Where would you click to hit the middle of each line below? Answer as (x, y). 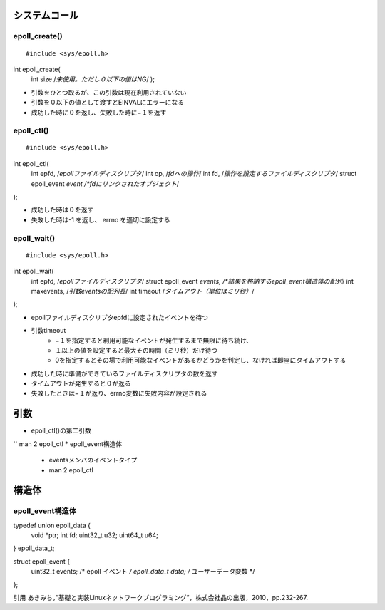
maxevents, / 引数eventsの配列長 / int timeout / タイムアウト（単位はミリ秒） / (143, 291)
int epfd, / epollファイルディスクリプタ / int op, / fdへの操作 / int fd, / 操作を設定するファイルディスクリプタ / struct (194, 174)
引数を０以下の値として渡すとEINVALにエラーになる (108, 103)
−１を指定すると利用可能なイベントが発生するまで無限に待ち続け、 (154, 340)
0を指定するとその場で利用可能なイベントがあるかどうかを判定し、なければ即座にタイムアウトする (201, 361)
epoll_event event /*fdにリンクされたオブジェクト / (105, 183)
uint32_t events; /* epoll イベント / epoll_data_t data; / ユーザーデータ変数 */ (143, 572)
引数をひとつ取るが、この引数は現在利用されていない (109, 92)
